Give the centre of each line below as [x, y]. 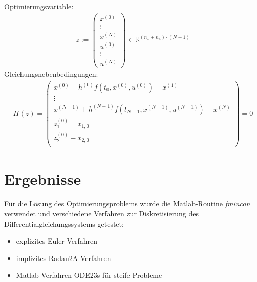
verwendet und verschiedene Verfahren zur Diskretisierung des [101, 213]
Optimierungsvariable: [39, 6]
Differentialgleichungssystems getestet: [64, 223]
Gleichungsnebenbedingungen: [51, 73]
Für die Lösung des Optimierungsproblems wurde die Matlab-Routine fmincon [127, 203]
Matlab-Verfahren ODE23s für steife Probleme [89, 275]
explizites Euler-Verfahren [57, 241]
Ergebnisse [43, 179]
